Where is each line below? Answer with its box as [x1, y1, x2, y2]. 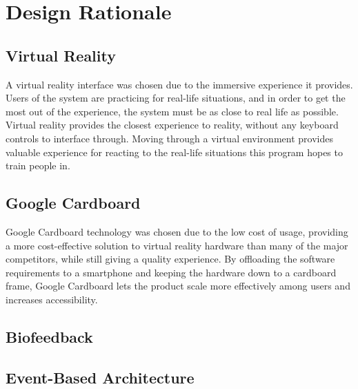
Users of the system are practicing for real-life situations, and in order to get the [6, 91, 346, 105]
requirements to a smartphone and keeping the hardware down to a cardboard [6, 265, 337, 279]
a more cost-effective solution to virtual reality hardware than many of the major [6, 238, 348, 252]
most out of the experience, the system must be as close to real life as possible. [6, 104, 339, 118]
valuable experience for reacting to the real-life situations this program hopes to [6, 144, 343, 159]
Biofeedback [6, 325, 93, 347]
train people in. [6, 158, 70, 173]
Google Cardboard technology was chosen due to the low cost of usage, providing [6, 224, 348, 238]
